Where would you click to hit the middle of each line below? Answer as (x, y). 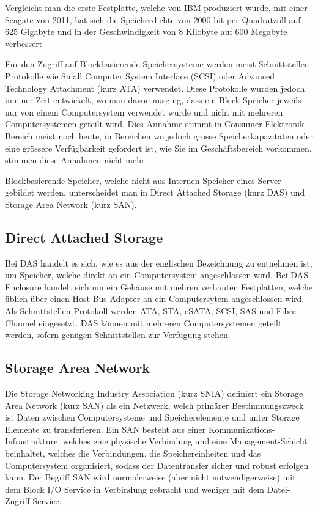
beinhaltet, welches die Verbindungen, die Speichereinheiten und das (133, 453)
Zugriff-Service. (33, 501)
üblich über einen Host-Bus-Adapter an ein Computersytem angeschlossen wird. (155, 299)
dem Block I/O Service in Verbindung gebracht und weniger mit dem (135, 489)
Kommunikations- (242, 429)
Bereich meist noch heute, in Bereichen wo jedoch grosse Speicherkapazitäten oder (159, 135)
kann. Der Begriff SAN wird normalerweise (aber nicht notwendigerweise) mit (150, 477)
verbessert (24, 43)
